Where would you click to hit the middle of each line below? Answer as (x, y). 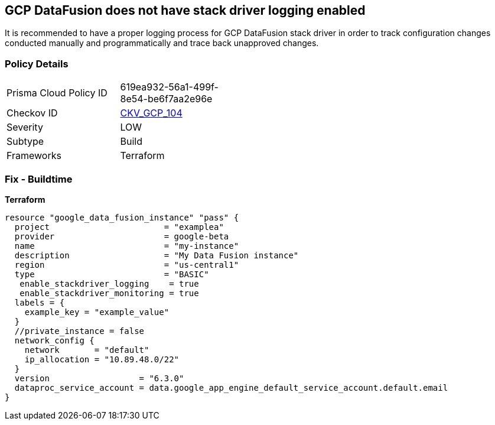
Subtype (25, 142)
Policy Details (37, 64)
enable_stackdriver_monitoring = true (109, 293)
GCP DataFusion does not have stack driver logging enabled (185, 10)
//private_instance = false (79, 331)
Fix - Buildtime (39, 179)
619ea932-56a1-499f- (169, 87)
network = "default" (87, 350)
